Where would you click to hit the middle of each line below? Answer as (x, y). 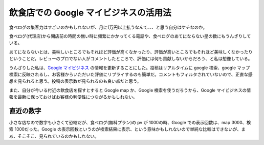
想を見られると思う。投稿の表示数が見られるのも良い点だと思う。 (75, 81)
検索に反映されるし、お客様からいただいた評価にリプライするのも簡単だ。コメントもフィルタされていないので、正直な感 (131, 74)
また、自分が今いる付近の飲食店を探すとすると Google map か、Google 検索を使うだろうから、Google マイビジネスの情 (130, 90)
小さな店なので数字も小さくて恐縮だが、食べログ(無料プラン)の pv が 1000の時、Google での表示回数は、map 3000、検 (130, 122)
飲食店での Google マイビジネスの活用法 (90, 13)
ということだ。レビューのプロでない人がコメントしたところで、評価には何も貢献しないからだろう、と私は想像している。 (131, 59)
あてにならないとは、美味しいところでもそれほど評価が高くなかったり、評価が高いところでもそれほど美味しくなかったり (131, 52)
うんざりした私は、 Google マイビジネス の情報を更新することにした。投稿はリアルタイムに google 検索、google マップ (130, 68)
